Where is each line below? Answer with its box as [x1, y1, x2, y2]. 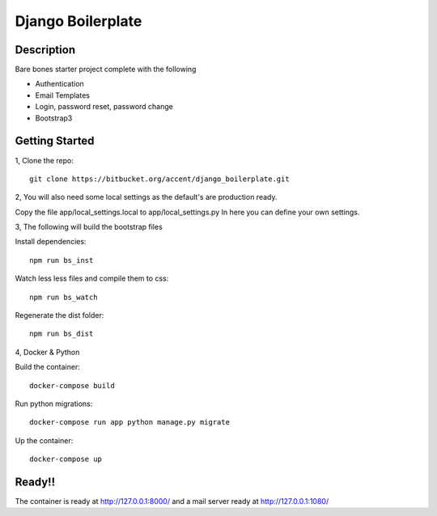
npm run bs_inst [29, 256, 94, 264]
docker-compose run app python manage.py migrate [29, 417, 231, 427]
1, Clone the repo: [15, 155, 74, 165]
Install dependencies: [15, 237, 87, 247]
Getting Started [15, 134, 95, 148]
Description [15, 43, 76, 57]
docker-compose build [29, 381, 115, 390]
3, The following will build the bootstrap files [15, 222, 163, 232]
